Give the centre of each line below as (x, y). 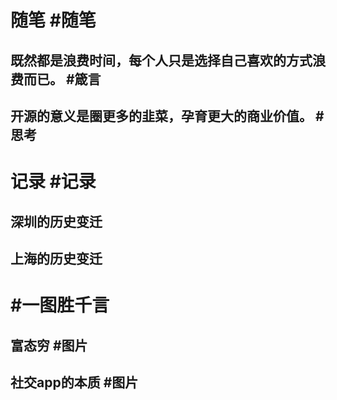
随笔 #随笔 (53, 20)
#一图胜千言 (60, 305)
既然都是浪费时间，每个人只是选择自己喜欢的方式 (161, 60)
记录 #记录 (53, 182)
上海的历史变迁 (56, 258)
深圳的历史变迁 (56, 221)
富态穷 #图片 (49, 345)
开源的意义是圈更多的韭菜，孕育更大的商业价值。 (161, 116)
